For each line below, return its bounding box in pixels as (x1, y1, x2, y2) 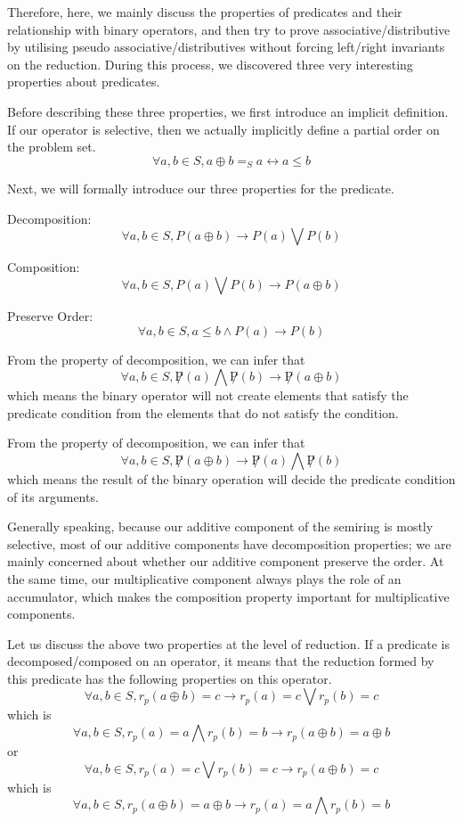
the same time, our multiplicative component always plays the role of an (7, 569, 402, 588)
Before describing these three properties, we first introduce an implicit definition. (7, 102, 449, 120)
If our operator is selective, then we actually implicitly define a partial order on (7, 119, 440, 138)
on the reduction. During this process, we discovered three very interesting (7, 54, 413, 73)
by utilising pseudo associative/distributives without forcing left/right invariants (7, 37, 445, 56)
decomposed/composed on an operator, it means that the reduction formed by (7, 652, 435, 670)
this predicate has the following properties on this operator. (7, 669, 332, 687)
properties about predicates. (7, 72, 160, 91)
